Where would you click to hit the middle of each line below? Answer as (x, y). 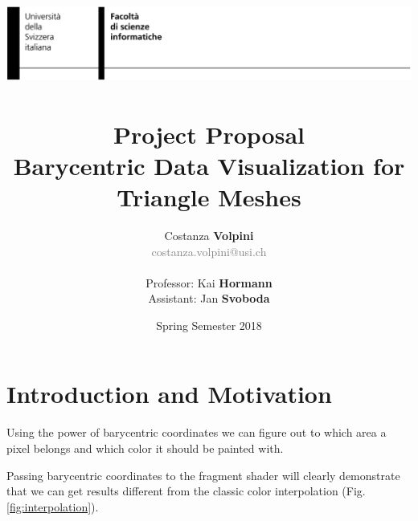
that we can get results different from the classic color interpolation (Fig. (186, 491)
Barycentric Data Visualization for (209, 165)
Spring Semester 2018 (209, 325)
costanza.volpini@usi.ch (209, 251)
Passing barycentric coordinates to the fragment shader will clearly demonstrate (203, 475)
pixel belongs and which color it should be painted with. (145, 448)
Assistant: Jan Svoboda (209, 298)
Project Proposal (209, 134)
